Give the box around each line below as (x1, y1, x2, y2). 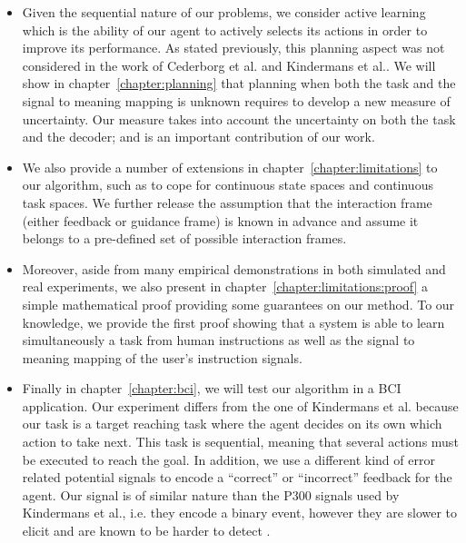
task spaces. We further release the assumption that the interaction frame (22, 193, 432, 212)
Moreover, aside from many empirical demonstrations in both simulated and (22, 259, 446, 278)
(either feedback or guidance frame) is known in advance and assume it (22, 211, 419, 230)
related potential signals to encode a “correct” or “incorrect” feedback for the (22, 468, 452, 487)
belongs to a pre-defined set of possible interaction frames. (22, 229, 347, 248)
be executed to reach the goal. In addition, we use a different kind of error (22, 449, 435, 469)
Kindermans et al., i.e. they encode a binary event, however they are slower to (22, 503, 458, 522)
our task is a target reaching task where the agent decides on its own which (22, 414, 442, 433)
